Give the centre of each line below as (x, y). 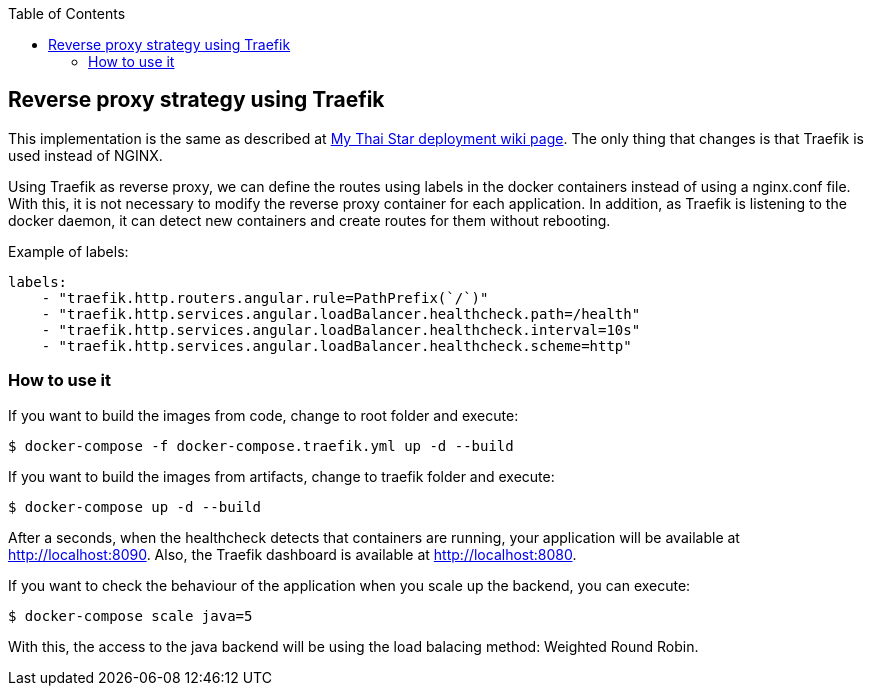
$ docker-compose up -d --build (134, 506)
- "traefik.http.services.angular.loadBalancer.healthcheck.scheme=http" (336, 345)
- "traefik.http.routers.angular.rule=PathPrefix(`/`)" (265, 297)
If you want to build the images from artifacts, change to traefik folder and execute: (281, 476)
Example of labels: (68, 251)
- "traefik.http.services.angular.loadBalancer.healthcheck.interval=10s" (341, 329)
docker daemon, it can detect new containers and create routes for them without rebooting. (309, 220)
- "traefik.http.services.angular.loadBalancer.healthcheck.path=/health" (341, 313)
